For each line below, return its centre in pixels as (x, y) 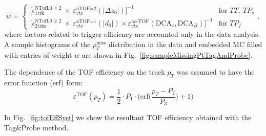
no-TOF (140, 21)
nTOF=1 (86, 21)
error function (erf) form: (44, 83)
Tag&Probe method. (36, 127)
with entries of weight (38, 54)
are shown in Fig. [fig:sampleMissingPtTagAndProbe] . (167, 54)
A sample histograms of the (47, 44)
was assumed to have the (216, 72)
